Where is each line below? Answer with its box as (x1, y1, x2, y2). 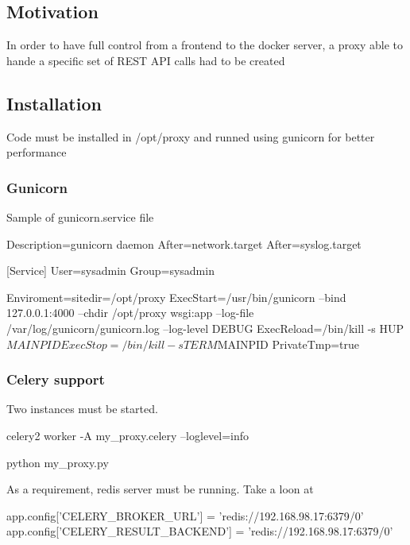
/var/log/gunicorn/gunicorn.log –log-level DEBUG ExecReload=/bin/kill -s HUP (6, 319, 404, 336)
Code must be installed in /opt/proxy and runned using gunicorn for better (6, 128, 375, 145)
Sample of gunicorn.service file (6, 209, 154, 225)
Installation (6, 91, 102, 115)
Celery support (6, 369, 105, 389)
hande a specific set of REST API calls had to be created (6, 52, 285, 68)
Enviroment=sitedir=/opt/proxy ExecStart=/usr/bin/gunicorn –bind (6, 288, 346, 305)
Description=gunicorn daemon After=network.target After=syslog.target (6, 235, 362, 252)
